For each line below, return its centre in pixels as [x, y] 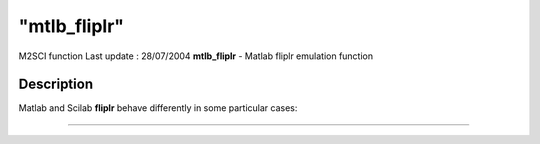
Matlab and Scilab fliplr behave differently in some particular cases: [158, 108]
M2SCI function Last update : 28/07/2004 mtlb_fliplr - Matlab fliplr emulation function [196, 56]
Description [56, 84]
